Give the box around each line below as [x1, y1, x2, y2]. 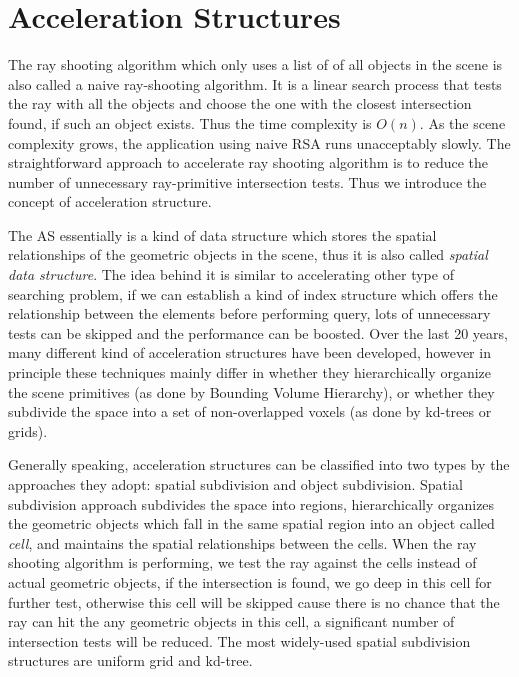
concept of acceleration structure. [8, 191, 212, 212]
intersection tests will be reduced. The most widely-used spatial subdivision [8, 630, 471, 651]
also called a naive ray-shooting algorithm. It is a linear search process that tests [8, 73, 502, 94]
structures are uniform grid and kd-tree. [8, 650, 253, 671]
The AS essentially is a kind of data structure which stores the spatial [8, 224, 437, 245]
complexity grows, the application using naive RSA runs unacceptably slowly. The [8, 132, 511, 153]
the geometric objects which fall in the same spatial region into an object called [8, 513, 495, 534]
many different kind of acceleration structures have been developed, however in [8, 342, 491, 363]
